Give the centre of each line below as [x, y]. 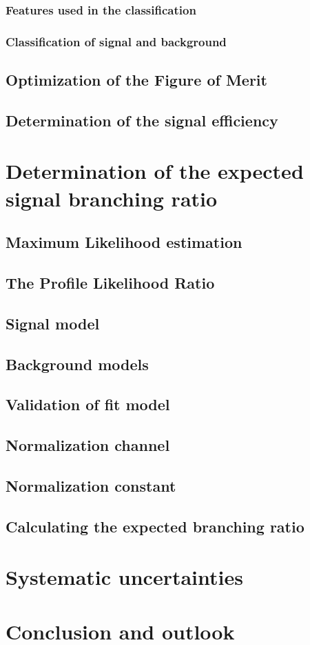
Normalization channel [88, 445]
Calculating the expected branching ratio [155, 526]
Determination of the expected [155, 171]
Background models [77, 364]
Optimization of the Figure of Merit [136, 80]
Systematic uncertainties [124, 577]
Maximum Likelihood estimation [124, 242]
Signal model [53, 323]
